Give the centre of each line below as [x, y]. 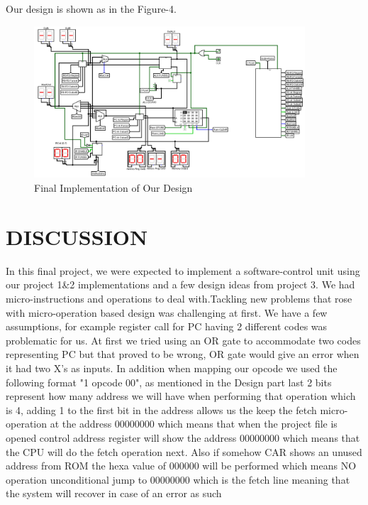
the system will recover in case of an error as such [114, 493]
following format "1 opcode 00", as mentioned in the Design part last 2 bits [169, 382]
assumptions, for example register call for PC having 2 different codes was [167, 326]
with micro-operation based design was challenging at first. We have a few [167, 312]
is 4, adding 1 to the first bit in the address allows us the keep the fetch [161, 409]
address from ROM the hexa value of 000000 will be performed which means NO [181, 466]
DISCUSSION [77, 236]
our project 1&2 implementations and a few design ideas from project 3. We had [180, 284]
